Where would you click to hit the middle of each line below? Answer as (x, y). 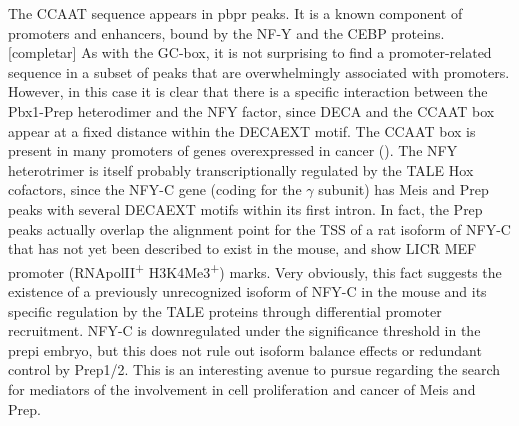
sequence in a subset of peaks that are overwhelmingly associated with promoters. (259, 71)
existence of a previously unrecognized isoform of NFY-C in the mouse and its (247, 290)
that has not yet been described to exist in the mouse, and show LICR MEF (242, 248)
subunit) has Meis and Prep (403, 189)
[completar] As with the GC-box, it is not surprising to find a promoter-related (250, 52)
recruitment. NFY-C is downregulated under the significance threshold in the (244, 330)
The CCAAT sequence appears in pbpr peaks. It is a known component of (235, 13)
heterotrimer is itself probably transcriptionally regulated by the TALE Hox (241, 169)
